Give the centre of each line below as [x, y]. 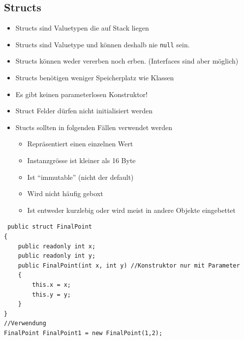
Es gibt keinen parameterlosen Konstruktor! [81, 94]
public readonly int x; [57, 246]
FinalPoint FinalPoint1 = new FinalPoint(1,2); [83, 333]
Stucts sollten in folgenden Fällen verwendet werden [94, 127]
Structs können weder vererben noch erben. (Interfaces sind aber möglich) [127, 61]
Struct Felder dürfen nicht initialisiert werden [84, 111]
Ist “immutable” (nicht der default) [80, 177]
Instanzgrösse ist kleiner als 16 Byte [81, 160]
